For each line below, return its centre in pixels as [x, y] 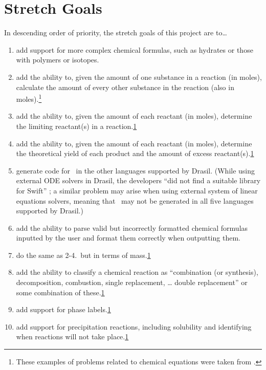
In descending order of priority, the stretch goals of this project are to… [116, 32]
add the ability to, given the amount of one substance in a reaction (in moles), [139, 77]
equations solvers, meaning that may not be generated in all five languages [135, 200]
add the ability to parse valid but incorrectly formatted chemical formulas [132, 227]
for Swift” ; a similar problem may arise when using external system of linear [137, 190]
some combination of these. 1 [60, 292]
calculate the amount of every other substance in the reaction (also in [125, 87]
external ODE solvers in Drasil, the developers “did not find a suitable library [138, 180]
